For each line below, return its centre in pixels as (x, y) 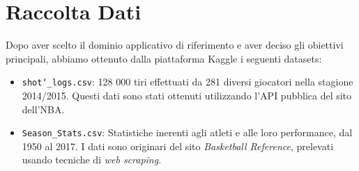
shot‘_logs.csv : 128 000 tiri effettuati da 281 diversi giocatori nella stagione (188, 82)
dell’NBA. (43, 109)
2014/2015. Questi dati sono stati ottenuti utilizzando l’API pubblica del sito (187, 95)
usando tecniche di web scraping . (92, 160)
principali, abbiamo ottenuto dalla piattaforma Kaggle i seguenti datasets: (164, 58)
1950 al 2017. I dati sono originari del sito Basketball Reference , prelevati (178, 146)
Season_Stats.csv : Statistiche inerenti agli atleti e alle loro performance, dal (187, 132)
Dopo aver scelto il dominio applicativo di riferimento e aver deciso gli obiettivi (175, 45)
